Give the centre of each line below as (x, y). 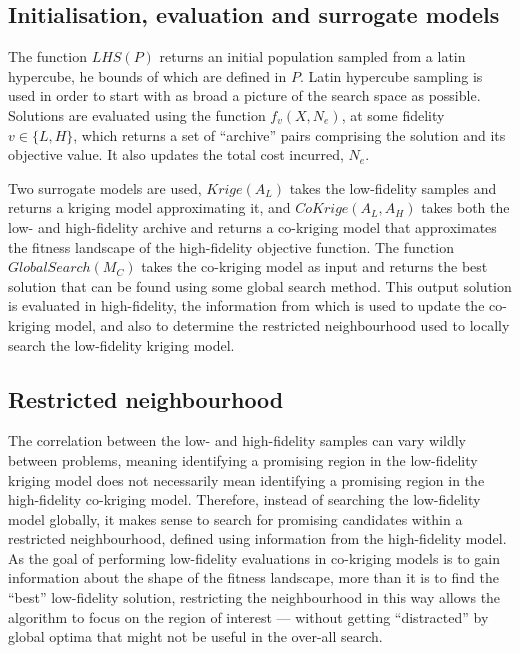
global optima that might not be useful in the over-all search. (195, 636)
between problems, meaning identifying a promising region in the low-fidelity (243, 459)
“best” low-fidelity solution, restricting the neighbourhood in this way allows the (254, 597)
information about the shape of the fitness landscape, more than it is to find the (253, 577)
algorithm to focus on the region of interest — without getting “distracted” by (248, 616)
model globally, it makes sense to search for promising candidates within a (235, 518)
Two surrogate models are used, (105, 187)
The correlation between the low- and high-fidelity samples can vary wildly (237, 440)
